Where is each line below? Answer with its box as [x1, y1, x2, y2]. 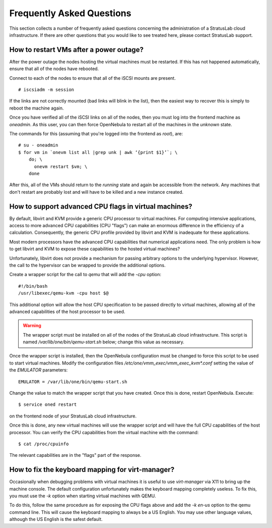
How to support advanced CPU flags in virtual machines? [9, 202, 192, 210]
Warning [23, 323, 41, 329]
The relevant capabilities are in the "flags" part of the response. [9, 452, 142, 458]
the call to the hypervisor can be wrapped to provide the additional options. [9, 262, 166, 268]
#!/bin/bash [18, 283, 48, 289]
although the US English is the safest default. [9, 516, 103, 522]
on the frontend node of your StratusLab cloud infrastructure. [9, 413, 137, 419]
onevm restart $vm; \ [34, 164, 88, 169]
